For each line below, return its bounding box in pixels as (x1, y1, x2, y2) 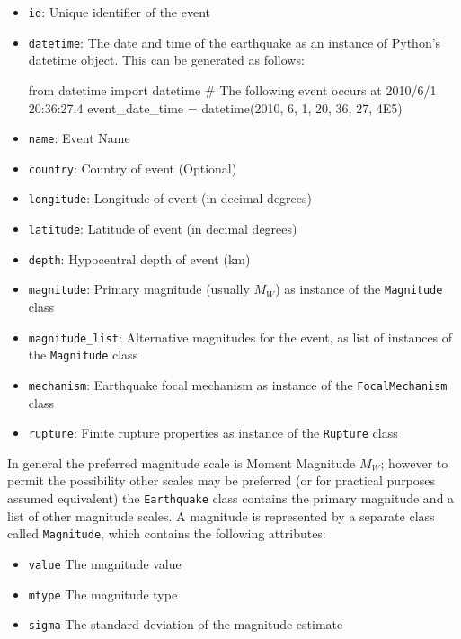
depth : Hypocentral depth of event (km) (28, 249, 251, 268)
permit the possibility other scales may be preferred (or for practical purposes (7, 471, 436, 490)
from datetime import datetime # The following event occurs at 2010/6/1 (28, 80, 437, 99)
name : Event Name (28, 129, 130, 147)
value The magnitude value (28, 554, 182, 572)
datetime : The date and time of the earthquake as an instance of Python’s (28, 32, 441, 51)
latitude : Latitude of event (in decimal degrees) (28, 219, 297, 238)
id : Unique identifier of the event (28, 3, 211, 21)
